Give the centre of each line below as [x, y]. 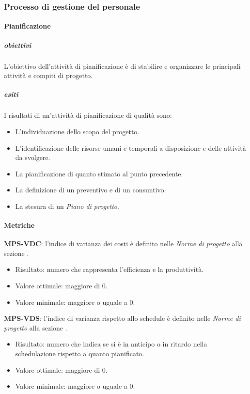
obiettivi [18, 45]
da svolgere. [33, 157]
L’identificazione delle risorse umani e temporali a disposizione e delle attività [131, 148]
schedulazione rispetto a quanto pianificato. [80, 354]
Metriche [19, 225]
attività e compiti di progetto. [48, 75]
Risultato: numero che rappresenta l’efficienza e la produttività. [109, 269]
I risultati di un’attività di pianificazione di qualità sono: [88, 115]
